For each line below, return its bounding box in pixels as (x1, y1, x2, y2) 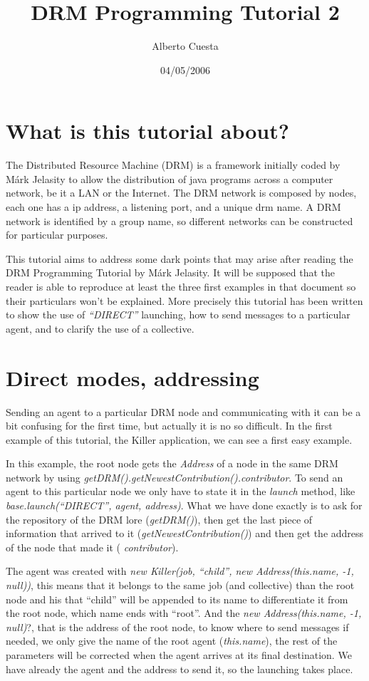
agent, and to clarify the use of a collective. (6, 321, 194, 336)
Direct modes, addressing (6, 363, 259, 392)
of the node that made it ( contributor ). (6, 539, 179, 554)
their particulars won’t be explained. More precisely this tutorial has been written (6, 293, 363, 308)
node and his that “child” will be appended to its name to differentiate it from (6, 591, 348, 606)
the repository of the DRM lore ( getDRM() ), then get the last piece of (6, 511, 313, 526)
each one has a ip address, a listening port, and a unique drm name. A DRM (6, 199, 341, 214)
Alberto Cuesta (152, 38, 219, 53)
